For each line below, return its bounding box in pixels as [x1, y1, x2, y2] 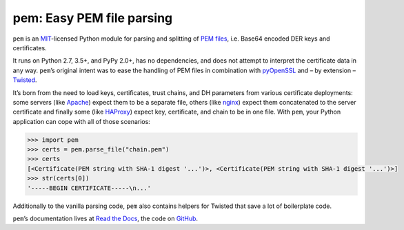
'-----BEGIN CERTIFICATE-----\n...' [27, 184, 152, 192]
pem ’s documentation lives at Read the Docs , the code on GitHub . [12, 214, 199, 222]
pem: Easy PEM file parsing [12, 10, 173, 25]
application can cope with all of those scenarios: [12, 117, 151, 125]
